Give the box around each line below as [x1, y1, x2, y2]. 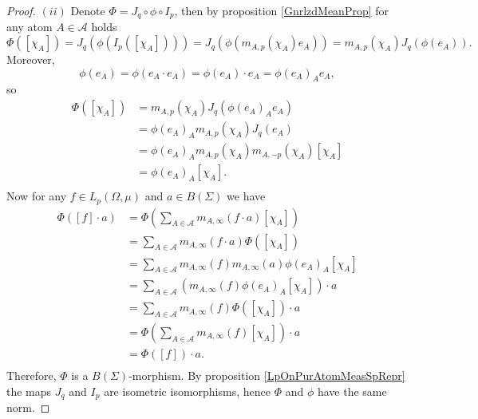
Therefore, [6, 367, 57, 384]
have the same [317, 382, 387, 399]
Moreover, [6, 51, 55, 68]
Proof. [6, 2, 36, 18]
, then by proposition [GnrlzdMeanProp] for [174, 2, 389, 18]
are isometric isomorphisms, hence [104, 382, 271, 399]
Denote [70, 2, 105, 18]
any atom [6, 18, 53, 35]
